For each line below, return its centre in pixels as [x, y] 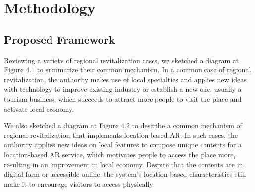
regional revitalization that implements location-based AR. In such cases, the [121, 135]
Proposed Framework [60, 39]
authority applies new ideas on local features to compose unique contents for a [123, 145]
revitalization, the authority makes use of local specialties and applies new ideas [125, 79]
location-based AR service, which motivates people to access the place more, [120, 154]
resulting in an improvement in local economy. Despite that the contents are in [124, 164]
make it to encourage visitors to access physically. [79, 183]
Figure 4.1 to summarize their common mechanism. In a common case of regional [127, 70]
